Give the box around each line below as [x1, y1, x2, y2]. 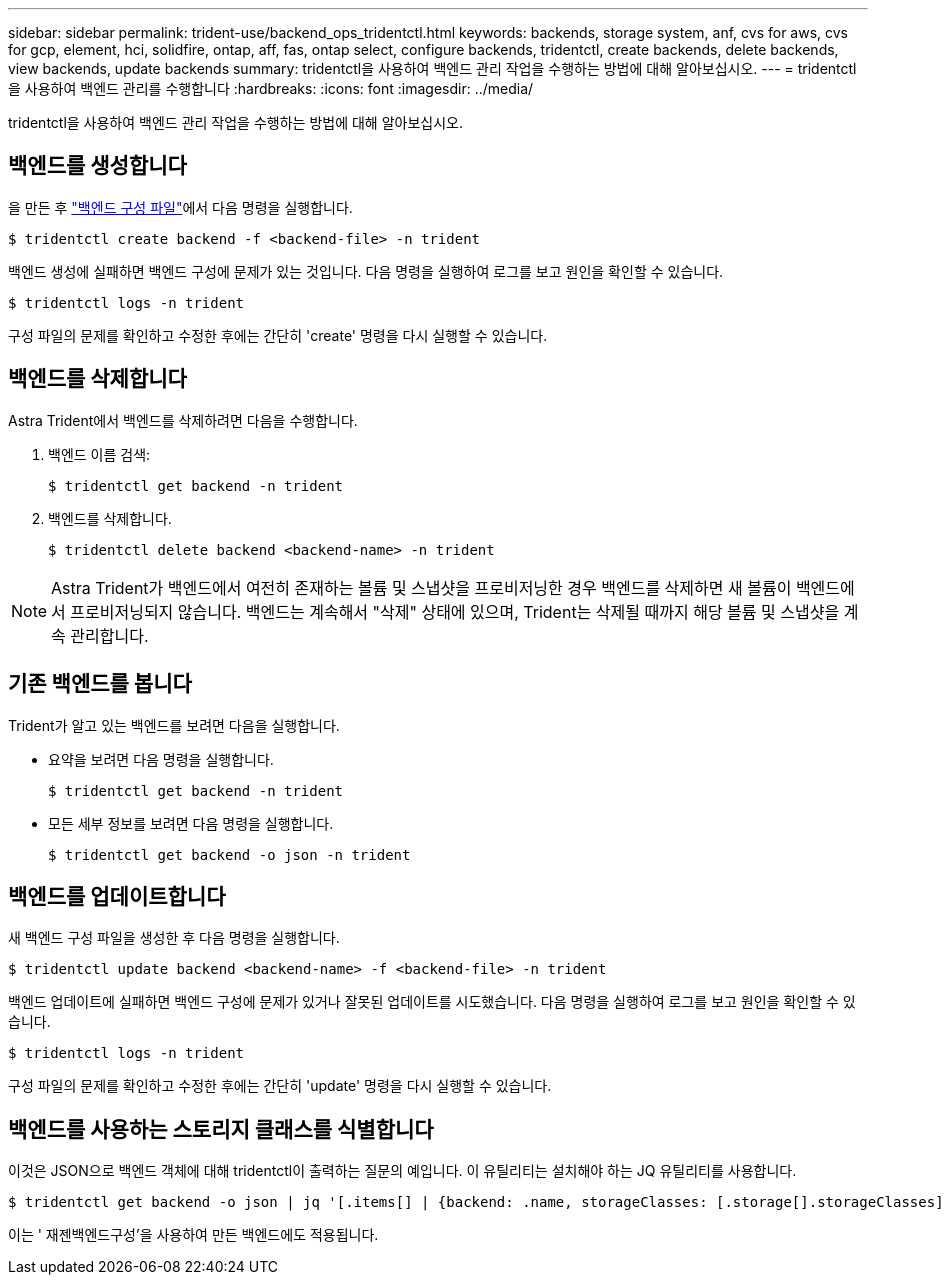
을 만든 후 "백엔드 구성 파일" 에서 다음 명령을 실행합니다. [8, 198, 353, 216]
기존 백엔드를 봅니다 [8, 671, 192, 697]
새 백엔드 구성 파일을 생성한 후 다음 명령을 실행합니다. [8, 929, 340, 947]
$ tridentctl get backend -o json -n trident [48, 846, 411, 863]
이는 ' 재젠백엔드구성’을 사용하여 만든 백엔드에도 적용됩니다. [8, 1226, 379, 1244]
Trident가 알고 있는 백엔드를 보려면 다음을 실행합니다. [8, 716, 340, 734]
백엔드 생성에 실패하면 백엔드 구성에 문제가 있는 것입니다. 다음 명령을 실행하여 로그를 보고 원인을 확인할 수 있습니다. [8, 262, 724, 280]
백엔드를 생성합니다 [8, 153, 187, 179]
